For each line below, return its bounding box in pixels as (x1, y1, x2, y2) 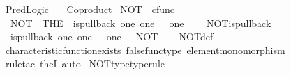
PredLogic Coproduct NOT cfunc (5, 2, 174, 16)
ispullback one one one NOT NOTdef (10, 29, 214, 44)
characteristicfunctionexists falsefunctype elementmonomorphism (5, 42, 285, 57)
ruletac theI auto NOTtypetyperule (5, 56, 165, 71)
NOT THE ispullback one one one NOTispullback (10, 15, 271, 30)
